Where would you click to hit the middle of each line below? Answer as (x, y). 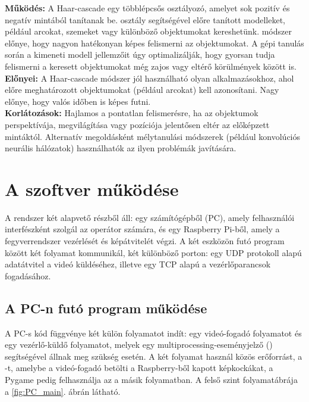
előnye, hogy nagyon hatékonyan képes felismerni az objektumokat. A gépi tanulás (154, 43)
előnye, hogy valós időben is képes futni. (78, 101)
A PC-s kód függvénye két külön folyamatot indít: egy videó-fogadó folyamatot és (153, 333)
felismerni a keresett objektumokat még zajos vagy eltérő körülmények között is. (151, 66)
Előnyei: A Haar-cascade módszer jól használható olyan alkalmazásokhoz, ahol (149, 78)
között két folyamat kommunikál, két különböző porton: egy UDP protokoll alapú (153, 252)
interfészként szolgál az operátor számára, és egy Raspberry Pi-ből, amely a (142, 229)
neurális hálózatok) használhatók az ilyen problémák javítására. (121, 148)
